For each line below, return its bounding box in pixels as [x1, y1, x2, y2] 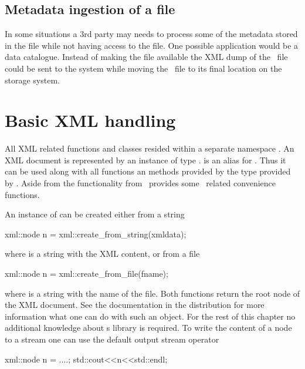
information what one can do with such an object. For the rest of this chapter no [5, 310, 296, 322]
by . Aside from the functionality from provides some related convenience [5, 177, 276, 189]
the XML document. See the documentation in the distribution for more [5, 298, 265, 311]
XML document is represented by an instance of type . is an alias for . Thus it [5, 153, 286, 166]
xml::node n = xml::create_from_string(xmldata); [5, 227, 187, 240]
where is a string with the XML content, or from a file [5, 247, 200, 260]
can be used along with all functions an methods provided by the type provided [5, 165, 291, 177]
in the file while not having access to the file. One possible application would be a [5, 39, 299, 51]
